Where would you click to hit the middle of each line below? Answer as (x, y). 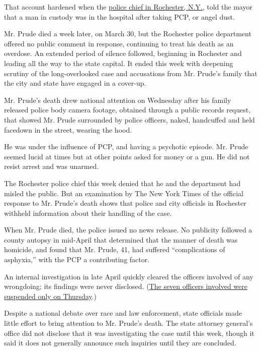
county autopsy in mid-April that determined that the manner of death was (121, 239)
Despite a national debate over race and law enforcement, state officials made (123, 313)
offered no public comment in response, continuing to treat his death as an (119, 43)
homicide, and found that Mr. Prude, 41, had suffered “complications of (115, 249)
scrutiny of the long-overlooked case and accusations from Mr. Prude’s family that (131, 73)
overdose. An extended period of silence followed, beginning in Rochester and (123, 53)
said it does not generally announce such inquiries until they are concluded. (120, 343)
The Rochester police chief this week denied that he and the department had (122, 183)
